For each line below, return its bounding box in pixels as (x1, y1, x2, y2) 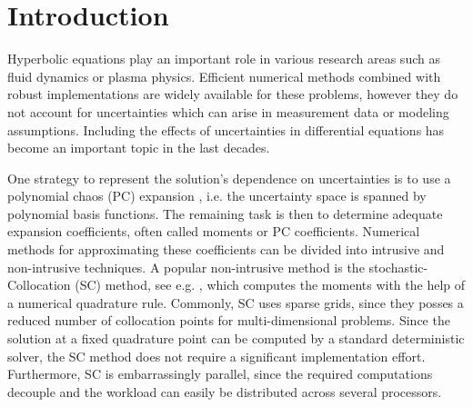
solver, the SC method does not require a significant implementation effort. (7, 346, 426, 365)
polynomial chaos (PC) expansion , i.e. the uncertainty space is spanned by (7, 186, 427, 205)
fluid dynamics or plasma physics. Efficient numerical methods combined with (7, 66, 441, 85)
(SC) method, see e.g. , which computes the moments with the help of (75, 275, 466, 294)
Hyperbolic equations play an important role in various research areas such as (7, 49, 440, 68)
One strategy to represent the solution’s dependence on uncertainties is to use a (7, 168, 451, 187)
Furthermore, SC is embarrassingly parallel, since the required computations (7, 364, 433, 383)
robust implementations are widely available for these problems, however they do (7, 84, 458, 104)
